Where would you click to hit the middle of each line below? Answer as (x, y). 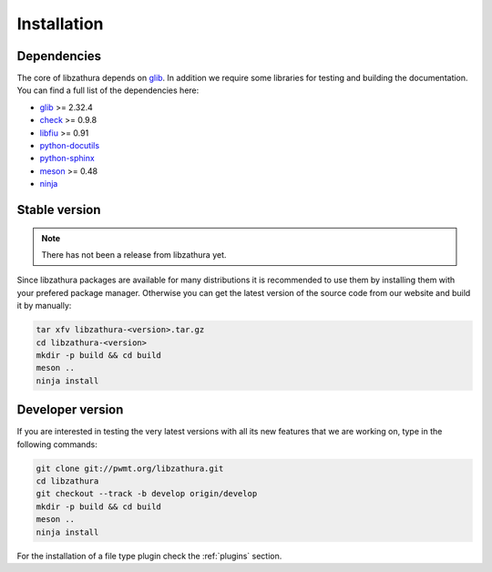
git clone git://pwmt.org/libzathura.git (130, 468)
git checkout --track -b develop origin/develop (147, 494)
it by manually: (44, 306)
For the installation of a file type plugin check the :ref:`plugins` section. (149, 556)
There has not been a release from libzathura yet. (134, 254)
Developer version (70, 410)
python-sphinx (67, 158)
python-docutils (70, 146)
